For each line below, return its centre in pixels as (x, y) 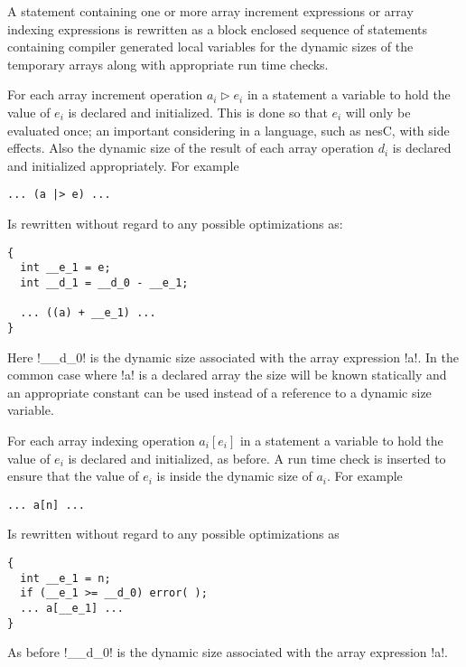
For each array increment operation (105, 94)
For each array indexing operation (101, 440)
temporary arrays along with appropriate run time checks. (168, 64)
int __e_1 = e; (65, 268)
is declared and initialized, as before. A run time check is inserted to (257, 458)
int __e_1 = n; (65, 578)
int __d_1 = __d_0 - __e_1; (104, 282)
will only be (378, 112)
